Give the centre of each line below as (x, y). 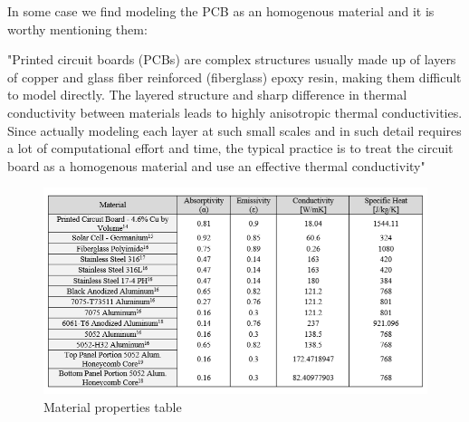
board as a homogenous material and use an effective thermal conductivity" (216, 165)
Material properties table (113, 406)
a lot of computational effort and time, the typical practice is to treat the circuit (230, 148)
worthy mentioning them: (77, 29)
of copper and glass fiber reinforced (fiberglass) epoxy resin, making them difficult (234, 77)
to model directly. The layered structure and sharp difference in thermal (207, 95)
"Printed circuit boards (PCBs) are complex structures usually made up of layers (232, 59)
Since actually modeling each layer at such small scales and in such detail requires (234, 130)
